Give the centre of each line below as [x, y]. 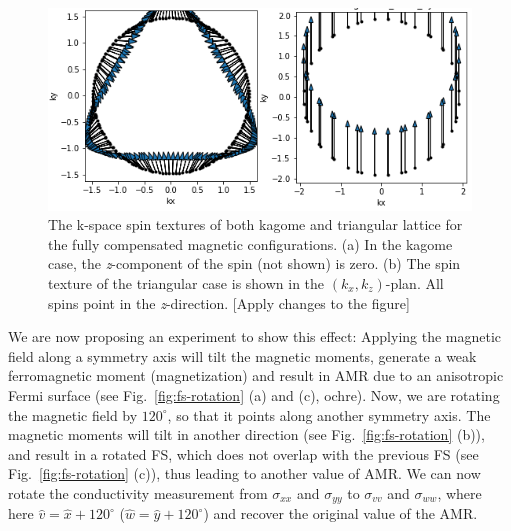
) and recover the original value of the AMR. [340, 513]
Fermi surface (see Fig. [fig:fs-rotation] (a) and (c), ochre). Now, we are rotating [254, 394]
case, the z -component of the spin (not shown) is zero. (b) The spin [254, 263]
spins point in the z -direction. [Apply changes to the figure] [229, 302]
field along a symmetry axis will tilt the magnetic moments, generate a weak [242, 355]
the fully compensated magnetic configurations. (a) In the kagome [250, 243]
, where [459, 492]
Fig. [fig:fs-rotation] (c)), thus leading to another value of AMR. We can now [244, 473]
